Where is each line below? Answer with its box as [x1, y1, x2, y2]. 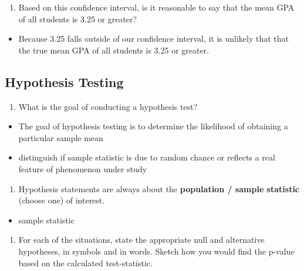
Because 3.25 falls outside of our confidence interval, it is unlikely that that [18, 32, 289, 45]
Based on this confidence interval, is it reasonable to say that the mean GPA [18, 1, 295, 13]
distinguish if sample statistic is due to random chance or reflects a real [18, 151, 275, 163]
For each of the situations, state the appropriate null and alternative [18, 233, 265, 246]
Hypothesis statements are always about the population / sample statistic [18, 182, 300, 195]
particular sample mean [18, 131, 103, 143]
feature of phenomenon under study [18, 162, 147, 175]
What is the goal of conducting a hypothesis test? [18, 100, 198, 112]
